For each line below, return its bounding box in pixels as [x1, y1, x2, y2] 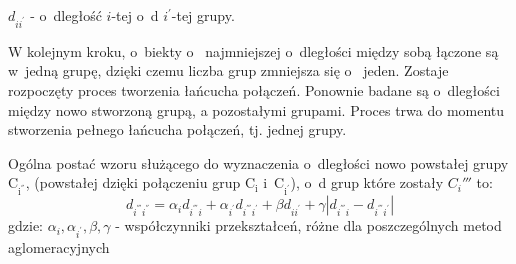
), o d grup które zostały [290, 172, 444, 193]
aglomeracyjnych [8, 236, 110, 257]
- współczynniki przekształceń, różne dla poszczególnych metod [115, 215, 502, 236]
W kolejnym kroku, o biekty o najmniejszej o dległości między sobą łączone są [8, 40, 499, 61]
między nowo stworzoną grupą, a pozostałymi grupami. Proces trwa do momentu [8, 99, 505, 120]
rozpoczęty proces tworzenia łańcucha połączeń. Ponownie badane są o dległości [8, 79, 500, 100]
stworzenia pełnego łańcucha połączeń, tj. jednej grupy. [8, 119, 347, 140]
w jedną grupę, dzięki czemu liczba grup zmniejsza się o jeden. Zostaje [8, 60, 449, 81]
